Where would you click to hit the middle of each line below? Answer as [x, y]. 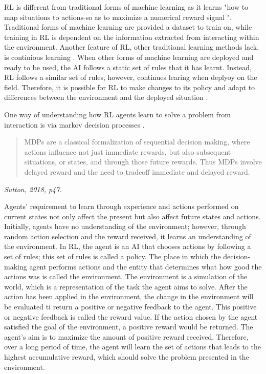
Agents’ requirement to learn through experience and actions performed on [121, 206]
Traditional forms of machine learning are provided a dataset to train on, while [128, 27]
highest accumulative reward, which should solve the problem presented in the [127, 357]
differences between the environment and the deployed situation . [106, 97]
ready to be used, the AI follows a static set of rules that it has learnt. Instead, [128, 67]
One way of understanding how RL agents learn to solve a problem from [117, 114]
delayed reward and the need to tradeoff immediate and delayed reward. [137, 171]
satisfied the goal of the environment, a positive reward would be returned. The [129, 327]
